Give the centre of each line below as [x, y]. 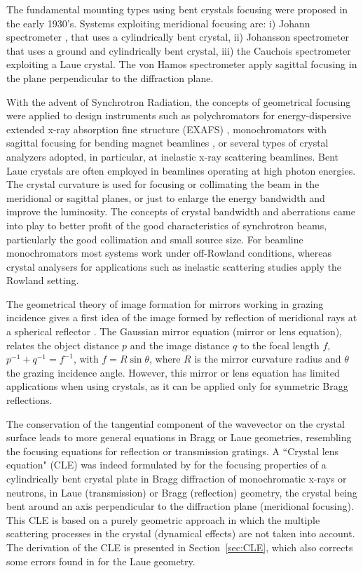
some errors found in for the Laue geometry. [101, 561]
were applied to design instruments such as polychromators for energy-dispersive [179, 115]
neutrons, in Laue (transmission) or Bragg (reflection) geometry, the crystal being [182, 492]
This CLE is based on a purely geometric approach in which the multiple [163, 519]
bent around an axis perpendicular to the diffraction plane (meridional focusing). [180, 506]
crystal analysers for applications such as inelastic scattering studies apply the [174, 266]
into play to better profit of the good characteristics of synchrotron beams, [167, 225]
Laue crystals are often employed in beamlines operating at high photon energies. [181, 170]
